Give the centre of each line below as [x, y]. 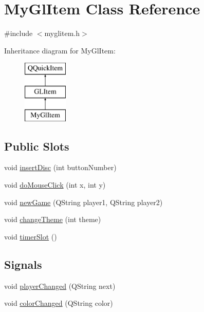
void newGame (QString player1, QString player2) [84, 202]
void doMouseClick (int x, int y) [55, 185]
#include [18, 33]
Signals [23, 264]
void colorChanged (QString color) [59, 303]
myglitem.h [62, 33]
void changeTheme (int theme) [53, 219]
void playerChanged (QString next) [60, 286]
